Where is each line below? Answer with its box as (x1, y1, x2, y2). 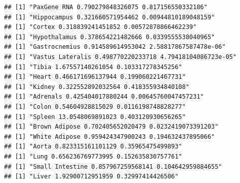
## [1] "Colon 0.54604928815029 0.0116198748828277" (4, 103, 186, 110)
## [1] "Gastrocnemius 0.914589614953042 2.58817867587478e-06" (4, 43, 226, 51)
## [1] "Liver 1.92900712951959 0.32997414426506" (4, 173, 179, 180)
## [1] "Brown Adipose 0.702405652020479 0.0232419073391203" (4, 123, 219, 131)
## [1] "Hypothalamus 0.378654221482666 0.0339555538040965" (4, 33, 215, 41)
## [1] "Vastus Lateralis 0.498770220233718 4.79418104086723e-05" (4, 53, 237, 60)
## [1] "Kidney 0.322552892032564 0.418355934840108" (4, 83, 190, 90)
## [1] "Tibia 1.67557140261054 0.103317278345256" (4, 63, 182, 71)
